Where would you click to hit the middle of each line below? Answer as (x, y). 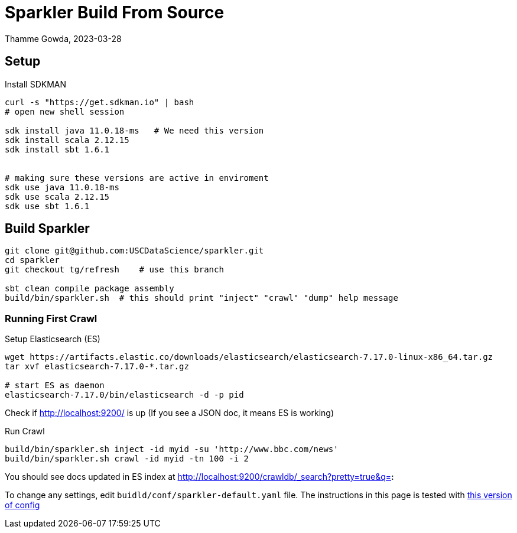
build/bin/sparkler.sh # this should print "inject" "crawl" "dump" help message (201, 298)
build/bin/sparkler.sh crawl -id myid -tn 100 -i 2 (127, 459)
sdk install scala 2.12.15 (67, 140)
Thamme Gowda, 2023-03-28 (63, 38)
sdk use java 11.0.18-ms (62, 187)
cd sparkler (32, 260)
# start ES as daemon (55, 386)
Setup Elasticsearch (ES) (53, 339)
